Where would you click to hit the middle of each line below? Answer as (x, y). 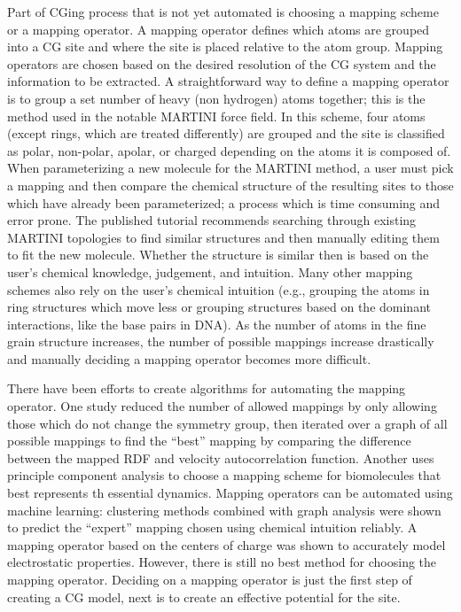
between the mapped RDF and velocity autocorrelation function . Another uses (221, 457)
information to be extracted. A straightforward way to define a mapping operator (228, 81)
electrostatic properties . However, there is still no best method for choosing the (222, 562)
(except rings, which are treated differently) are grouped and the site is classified (226, 133)
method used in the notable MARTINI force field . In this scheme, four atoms (216, 116)
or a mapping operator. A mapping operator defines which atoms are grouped (219, 29)
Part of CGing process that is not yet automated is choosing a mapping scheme (223, 12)
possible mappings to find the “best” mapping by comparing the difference (209, 441)
